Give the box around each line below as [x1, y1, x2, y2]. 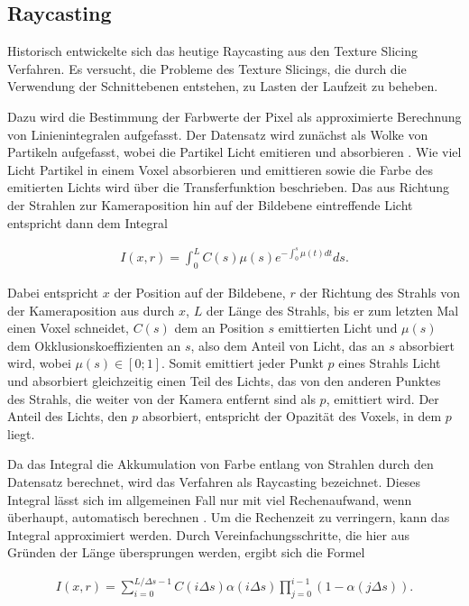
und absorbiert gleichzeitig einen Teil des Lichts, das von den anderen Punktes [7, 371, 441, 390]
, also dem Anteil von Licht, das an [190, 335, 385, 354]
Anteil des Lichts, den [7, 407, 128, 426]
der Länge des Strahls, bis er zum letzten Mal [206, 300, 459, 319]
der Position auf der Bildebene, [114, 282, 286, 301]
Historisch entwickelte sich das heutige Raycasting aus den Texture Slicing [7, 41, 418, 60]
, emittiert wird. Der [326, 389, 439, 408]
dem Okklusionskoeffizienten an [7, 335, 181, 354]
